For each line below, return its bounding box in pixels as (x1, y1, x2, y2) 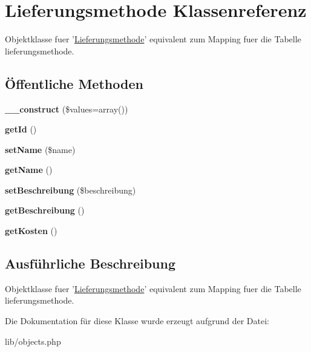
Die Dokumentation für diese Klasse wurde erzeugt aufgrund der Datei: (5, 315, 269, 327)
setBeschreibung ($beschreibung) (5, 183, 136, 196)
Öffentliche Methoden (5, 74, 143, 93)
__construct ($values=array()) (5, 102, 128, 115)
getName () (5, 163, 53, 176)
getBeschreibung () (5, 204, 85, 217)
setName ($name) (5, 143, 76, 155)
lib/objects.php (5, 334, 61, 347)
